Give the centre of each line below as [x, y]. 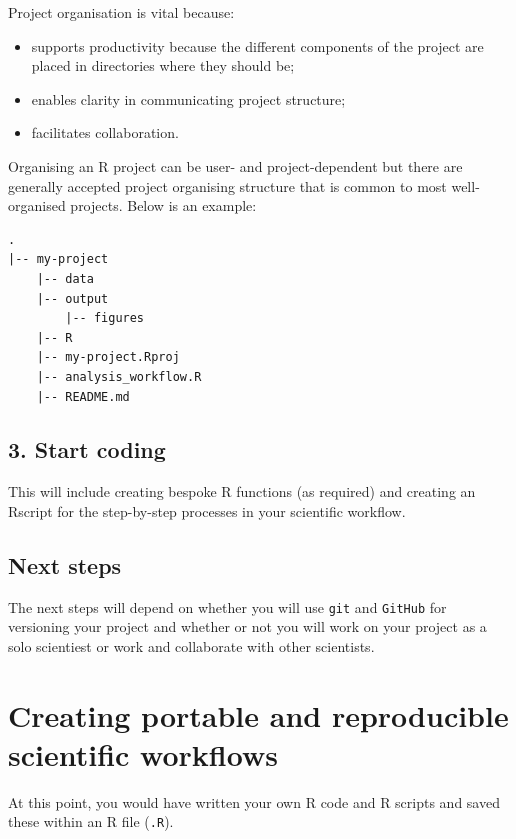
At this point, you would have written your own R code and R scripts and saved [254, 801]
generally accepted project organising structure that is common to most [227, 185]
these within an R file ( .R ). [91, 821]
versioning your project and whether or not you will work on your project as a [247, 626]
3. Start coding [87, 449]
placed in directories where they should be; [163, 65]
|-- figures [105, 318]
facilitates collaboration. [105, 132]
